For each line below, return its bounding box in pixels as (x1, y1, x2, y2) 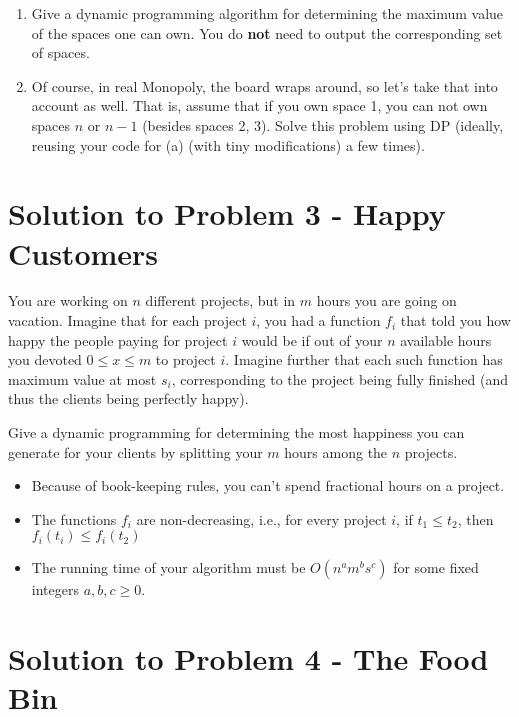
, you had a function (256, 310, 381, 331)
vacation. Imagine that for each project (8, 310, 247, 331)
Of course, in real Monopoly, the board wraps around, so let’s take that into (31, 75, 498, 96)
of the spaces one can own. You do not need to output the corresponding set (31, 22, 503, 43)
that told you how (400, 310, 511, 331)
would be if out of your (241, 329, 383, 350)
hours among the (284, 441, 388, 462)
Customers (8, 232, 159, 273)
